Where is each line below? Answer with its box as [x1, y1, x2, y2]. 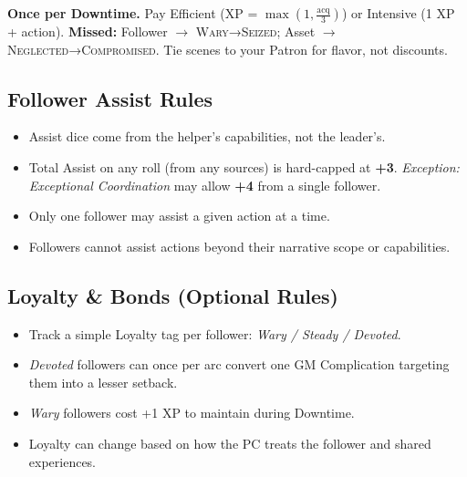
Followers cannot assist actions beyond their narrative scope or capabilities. [28, 236, 451, 255]
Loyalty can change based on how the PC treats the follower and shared [28, 433, 431, 452]
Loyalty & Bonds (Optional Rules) [7, 281, 339, 309]
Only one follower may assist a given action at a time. [28, 206, 330, 225]
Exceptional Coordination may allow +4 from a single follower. [28, 175, 381, 194]
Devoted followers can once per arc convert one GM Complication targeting [28, 355, 450, 374]
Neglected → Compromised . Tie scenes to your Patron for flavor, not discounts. [7, 39, 448, 58]
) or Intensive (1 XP [341, 4, 455, 22]
